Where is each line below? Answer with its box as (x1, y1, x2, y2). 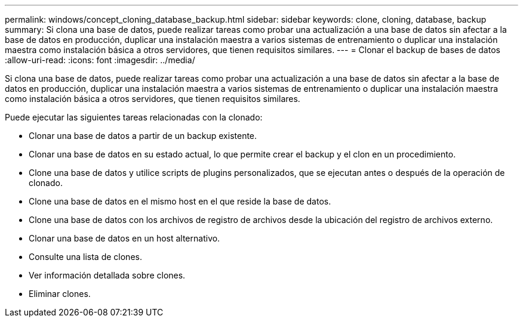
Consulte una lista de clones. (29, 252, 142, 262)
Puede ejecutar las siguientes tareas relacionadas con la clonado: (5, 112, 263, 122)
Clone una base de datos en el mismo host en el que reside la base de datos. (29, 196, 331, 206)
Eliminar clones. (29, 289, 91, 299)
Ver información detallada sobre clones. (29, 270, 186, 280)
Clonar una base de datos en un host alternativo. (29, 233, 220, 243)
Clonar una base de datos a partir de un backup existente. (29, 131, 257, 141)
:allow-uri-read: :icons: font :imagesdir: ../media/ (5, 55, 195, 65)
